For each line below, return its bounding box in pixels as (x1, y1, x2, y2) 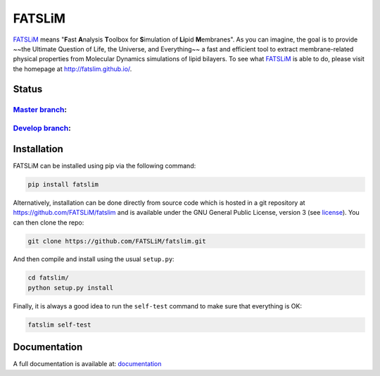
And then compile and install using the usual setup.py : (13, 255, 175, 263)
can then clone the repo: (13, 218, 84, 227)
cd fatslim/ (27, 274, 70, 282)
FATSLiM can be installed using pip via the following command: (13, 161, 196, 170)
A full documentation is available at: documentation (13, 360, 162, 368)
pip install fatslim (27, 180, 99, 188)
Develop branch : (13, 123, 71, 133)
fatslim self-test (27, 320, 91, 329)
